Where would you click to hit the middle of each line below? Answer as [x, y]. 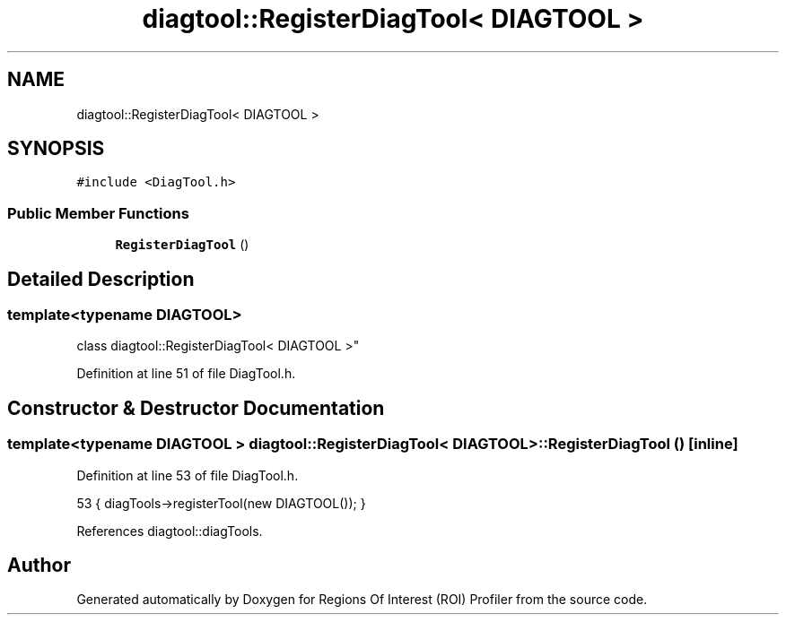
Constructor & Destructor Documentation [196, 408]
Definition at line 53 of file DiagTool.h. [188, 475]
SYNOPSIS [56, 149]
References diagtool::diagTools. [170, 531]
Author [39, 566]
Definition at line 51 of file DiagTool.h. [186, 374]
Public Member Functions [98, 213]
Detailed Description [101, 279]
